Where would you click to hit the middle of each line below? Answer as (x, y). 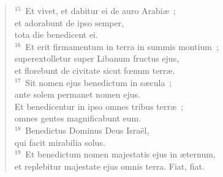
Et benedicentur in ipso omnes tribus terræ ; (99, 106)
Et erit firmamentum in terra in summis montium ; (122, 46)
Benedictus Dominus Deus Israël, (87, 130)
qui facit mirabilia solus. (60, 142)
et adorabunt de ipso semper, (69, 22)
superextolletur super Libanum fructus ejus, (97, 58)
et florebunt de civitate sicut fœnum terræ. (95, 70)
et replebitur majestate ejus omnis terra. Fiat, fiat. (109, 166)
